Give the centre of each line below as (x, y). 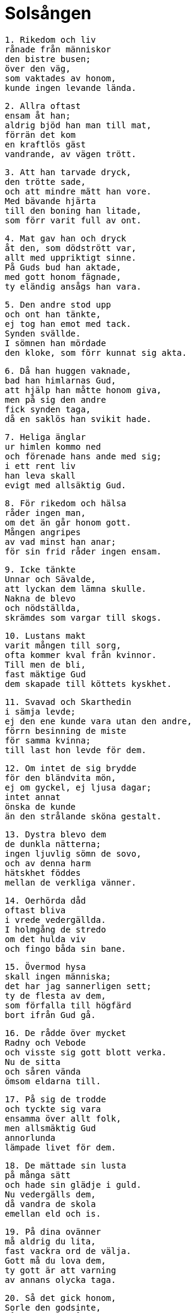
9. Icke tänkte (40, 569)
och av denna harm (48, 863)
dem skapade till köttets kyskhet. (88, 684)
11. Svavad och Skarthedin (68, 702)
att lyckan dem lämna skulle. (76, 588)
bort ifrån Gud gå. (50, 1015)
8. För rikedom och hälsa (66, 503)
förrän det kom (40, 135)
